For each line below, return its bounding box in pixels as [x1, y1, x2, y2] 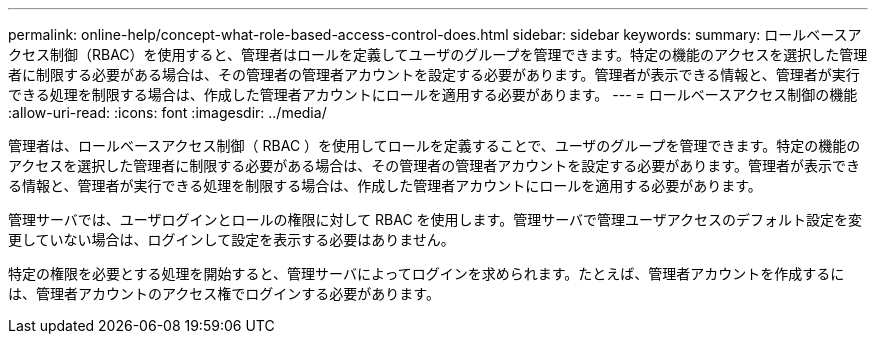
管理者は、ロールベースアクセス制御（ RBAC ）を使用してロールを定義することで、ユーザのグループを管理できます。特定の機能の [8, 137, 861, 154]
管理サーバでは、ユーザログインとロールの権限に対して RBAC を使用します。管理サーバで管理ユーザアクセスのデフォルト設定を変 [8, 211, 863, 228]
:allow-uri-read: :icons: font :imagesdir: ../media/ [8, 104, 327, 121]
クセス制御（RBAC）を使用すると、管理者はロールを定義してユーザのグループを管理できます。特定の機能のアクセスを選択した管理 [8, 46, 868, 63]
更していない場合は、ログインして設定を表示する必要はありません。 [8, 231, 455, 248]
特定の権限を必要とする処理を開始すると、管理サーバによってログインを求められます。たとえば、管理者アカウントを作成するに [8, 265, 845, 282]
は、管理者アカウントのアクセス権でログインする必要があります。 [8, 285, 440, 302]
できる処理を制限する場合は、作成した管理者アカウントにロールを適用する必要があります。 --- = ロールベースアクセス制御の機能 [8, 86, 858, 103]
